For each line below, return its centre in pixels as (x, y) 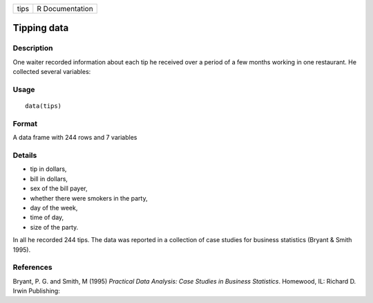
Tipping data (41, 28)
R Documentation (65, 9)
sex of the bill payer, (59, 189)
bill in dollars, (49, 178)
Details (25, 156)
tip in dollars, (48, 169)
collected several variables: (52, 72)
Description (33, 48)
